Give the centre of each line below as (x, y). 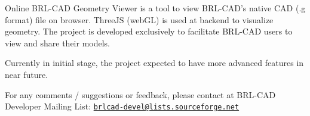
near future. (27, 74)
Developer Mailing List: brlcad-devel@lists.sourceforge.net (122, 106)
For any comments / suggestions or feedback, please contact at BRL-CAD (140, 94)
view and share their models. (58, 43)
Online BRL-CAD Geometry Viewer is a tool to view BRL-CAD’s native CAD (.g (155, 8)
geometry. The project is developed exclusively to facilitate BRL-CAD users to (149, 31)
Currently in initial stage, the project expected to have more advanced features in (154, 63)
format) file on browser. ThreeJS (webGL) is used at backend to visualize (139, 19)
